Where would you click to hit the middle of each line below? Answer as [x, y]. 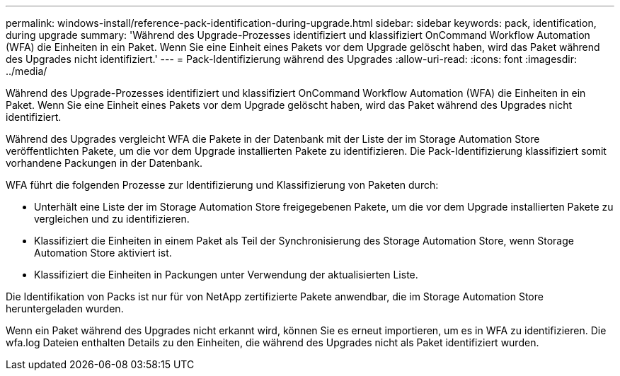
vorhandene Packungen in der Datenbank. [104, 163]
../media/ [27, 71]
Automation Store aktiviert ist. [103, 253]
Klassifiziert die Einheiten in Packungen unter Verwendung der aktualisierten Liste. [226, 275]
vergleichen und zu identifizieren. [112, 219]
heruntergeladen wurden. [65, 309]
